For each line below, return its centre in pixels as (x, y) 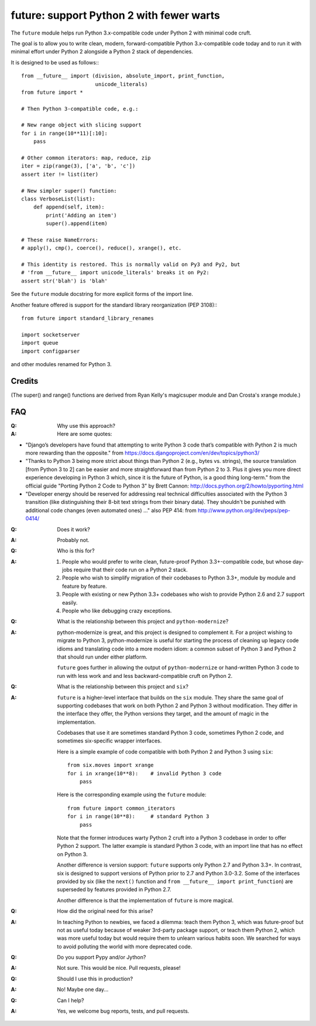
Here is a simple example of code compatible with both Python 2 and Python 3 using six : (165, 751)
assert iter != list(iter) (60, 174)
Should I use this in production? (95, 979)
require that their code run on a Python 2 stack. (130, 570)
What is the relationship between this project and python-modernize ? (143, 622)
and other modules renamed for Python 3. (61, 364)
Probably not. (73, 540)
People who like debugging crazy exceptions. (117, 611)
